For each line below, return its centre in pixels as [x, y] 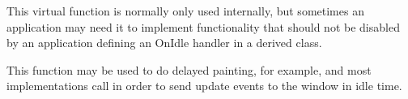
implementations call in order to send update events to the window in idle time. [204, 86]
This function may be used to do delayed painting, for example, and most [189, 69]
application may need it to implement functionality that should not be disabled [203, 26]
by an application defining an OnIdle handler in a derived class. [164, 43]
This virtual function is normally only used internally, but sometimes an [185, 11]
